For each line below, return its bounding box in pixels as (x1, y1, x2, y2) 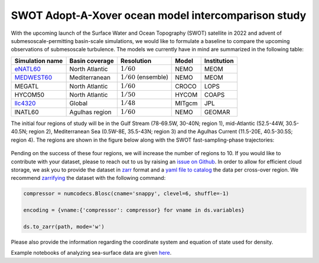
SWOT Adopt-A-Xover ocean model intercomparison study (11, 9, 307, 22)
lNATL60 (14, 108, 39, 116)
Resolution (120, 57, 152, 65)
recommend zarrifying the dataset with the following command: (11, 175, 166, 182)
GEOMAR (204, 108, 230, 116)
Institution (204, 57, 234, 65)
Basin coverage (69, 57, 115, 65)
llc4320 (14, 99, 36, 107)
